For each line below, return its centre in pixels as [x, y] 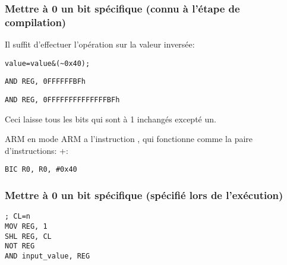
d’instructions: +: [37, 150]
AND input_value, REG [48, 256]
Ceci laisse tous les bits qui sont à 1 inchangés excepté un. [111, 119]
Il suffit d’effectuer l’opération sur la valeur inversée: [100, 44]
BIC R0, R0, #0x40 [41, 170]
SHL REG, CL [28, 236]
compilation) [36, 22]
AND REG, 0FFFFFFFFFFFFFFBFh [62, 100]
